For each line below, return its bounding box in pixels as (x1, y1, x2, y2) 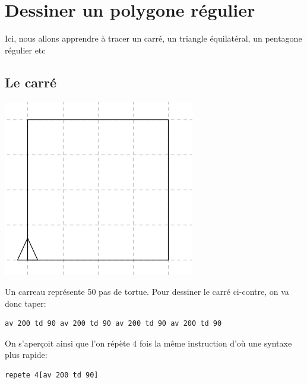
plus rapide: (5, 348, 48, 361)
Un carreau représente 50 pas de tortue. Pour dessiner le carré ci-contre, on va (5, 285, 289, 298)
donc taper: (5, 297, 46, 309)
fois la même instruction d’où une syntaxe (139, 336, 292, 349)
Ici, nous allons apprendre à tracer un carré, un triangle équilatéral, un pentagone (5, 32, 302, 45)
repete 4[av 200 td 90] (5, 371, 99, 380)
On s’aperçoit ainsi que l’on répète (5, 336, 130, 349)
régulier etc (5, 43, 46, 56)
